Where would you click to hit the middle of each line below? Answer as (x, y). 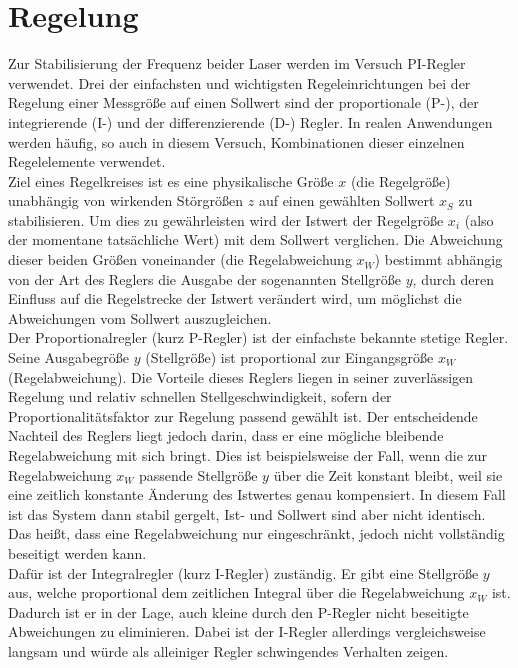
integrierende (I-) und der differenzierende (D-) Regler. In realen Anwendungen (250, 121)
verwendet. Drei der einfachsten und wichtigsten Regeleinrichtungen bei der (239, 82)
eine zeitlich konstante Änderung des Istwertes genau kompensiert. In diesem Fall (257, 494)
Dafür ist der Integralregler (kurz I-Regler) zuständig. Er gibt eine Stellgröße (243, 572)
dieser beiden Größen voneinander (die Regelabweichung (180, 259)
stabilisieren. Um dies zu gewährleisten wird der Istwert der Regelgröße (226, 219)
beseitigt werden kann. (77, 552)
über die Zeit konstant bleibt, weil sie (388, 474)
